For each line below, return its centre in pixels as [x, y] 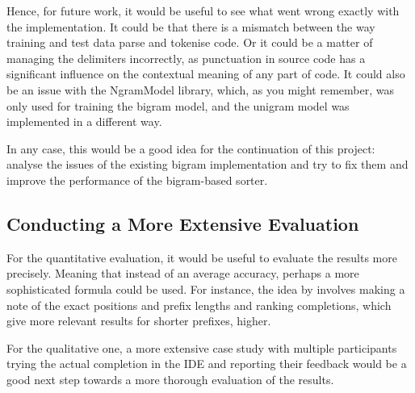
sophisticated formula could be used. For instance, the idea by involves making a [206, 288]
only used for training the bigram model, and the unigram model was [178, 105]
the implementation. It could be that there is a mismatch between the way [191, 26]
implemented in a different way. [84, 121]
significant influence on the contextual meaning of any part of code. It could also [206, 74]
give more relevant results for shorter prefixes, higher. [139, 321]
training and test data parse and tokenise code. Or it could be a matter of [190, 42]
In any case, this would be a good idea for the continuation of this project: [191, 148]
